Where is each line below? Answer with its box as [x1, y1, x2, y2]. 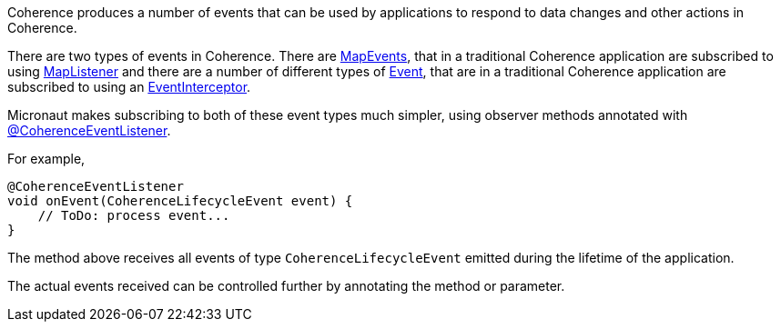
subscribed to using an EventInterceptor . [7, 79, 251, 95]
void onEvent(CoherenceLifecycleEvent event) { [7, 194, 353, 208]
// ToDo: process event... [37, 208, 230, 223]
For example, [7, 151, 86, 166]
